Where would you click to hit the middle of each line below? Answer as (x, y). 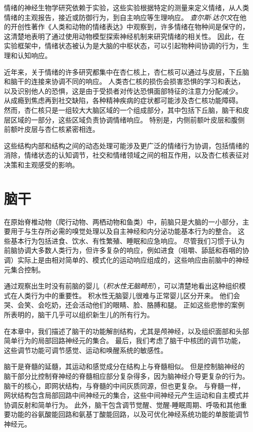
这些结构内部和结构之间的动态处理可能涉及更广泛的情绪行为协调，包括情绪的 (126, 145)
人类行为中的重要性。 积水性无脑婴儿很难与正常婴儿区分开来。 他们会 (129, 295)
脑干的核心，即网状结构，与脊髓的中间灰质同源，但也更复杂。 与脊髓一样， (124, 385)
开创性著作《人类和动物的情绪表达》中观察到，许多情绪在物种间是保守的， (130, 27)
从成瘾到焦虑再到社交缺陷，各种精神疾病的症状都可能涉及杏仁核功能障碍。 (123, 100)
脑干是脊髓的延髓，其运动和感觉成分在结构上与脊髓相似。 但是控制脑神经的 (124, 366)
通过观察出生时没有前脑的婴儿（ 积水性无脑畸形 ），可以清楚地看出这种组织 (121, 286)
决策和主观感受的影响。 (41, 164)
